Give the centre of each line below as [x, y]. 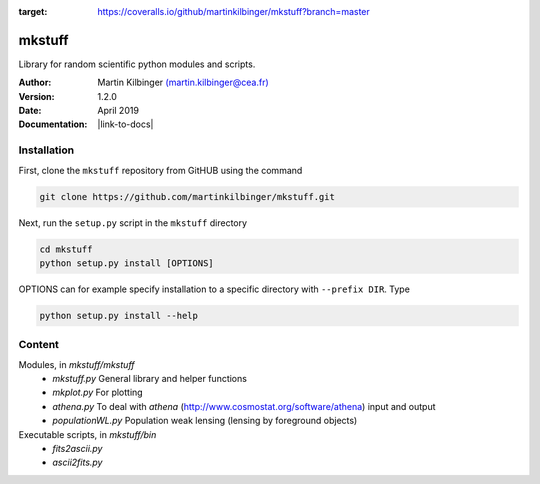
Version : [36, 96]
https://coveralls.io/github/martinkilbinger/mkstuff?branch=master [233, 11]
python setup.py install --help [119, 315]
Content [39, 345]
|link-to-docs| [125, 124]
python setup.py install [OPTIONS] [126, 263]
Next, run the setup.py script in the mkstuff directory [133, 222]
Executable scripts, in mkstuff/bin [87, 434]
